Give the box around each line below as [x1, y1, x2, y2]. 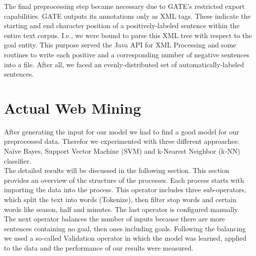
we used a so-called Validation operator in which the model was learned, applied [4, 233, 247, 243]
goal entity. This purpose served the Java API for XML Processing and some [4, 40, 236, 50]
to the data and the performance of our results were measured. [4, 243, 193, 253]
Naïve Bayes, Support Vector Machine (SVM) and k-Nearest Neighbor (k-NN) [4, 146, 240, 156]
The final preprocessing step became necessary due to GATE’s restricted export [4, 1, 245, 11]
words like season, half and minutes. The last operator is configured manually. [4, 204, 240, 214]
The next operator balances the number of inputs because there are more [4, 213, 225, 224]
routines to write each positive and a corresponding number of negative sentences [4, 49, 250, 59]
